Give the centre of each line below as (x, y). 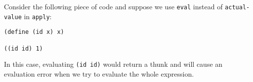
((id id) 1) (23, 48)
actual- (237, 7)
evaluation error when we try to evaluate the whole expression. (99, 73)
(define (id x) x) (34, 32)
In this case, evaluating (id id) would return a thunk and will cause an (113, 64)
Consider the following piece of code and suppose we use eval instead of (113, 6)
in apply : (38, 16)
